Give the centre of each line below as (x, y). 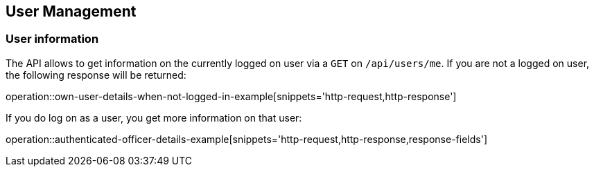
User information (52, 39)
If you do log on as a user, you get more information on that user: (154, 117)
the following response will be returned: (96, 75)
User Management (71, 11)
